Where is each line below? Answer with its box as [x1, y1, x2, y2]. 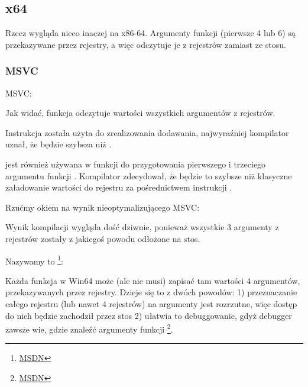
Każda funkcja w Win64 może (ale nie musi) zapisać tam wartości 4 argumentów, [5, 274, 300, 286]
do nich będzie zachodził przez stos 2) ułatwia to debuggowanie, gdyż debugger [5, 309, 292, 321]
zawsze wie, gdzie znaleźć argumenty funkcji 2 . [5, 321, 173, 335]
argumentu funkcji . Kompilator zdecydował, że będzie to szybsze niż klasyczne [5, 169, 292, 182]
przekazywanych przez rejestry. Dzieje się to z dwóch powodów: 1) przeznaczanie [5, 286, 297, 298]
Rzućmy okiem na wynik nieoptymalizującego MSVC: [5, 201, 200, 213]
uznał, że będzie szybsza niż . [5, 138, 112, 150]
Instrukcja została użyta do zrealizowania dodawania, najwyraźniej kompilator [5, 126, 289, 138]
